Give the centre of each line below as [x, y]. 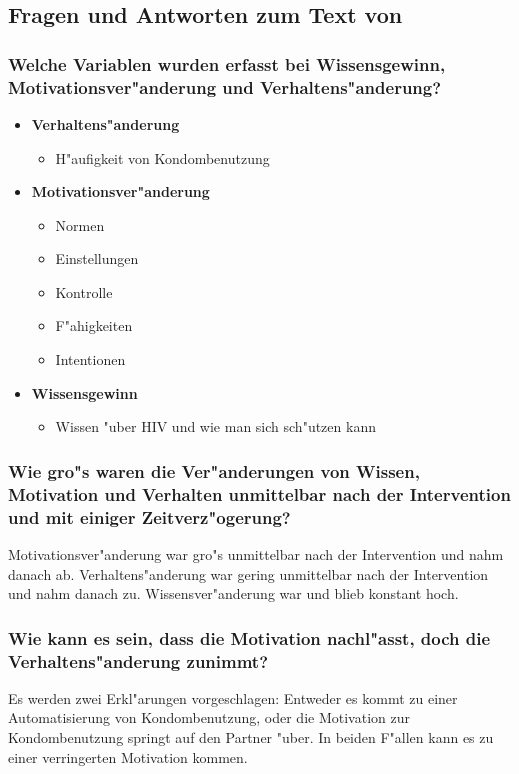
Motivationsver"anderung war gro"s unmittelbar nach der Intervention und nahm [256, 553]
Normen [80, 224]
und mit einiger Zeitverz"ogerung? [149, 516]
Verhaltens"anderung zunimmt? [138, 660]
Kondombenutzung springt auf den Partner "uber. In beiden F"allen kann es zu [251, 737]
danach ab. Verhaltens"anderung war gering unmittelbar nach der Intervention [248, 573]
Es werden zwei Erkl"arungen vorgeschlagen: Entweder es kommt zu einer [233, 697]
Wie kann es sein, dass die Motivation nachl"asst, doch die [249, 637]
